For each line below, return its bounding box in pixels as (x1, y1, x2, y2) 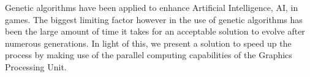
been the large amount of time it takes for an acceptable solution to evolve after (5, 25, 305, 38)
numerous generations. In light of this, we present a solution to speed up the (5, 36, 292, 49)
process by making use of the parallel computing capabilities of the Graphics (5, 49, 292, 61)
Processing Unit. (5, 60, 67, 73)
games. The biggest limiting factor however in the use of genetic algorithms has (5, 13, 303, 25)
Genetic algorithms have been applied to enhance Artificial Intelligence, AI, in (5, 1, 298, 13)
